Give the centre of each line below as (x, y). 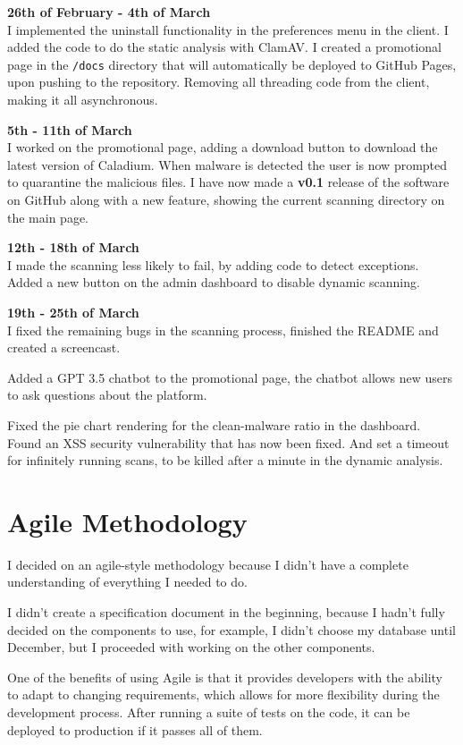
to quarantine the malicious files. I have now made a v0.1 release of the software (228, 182)
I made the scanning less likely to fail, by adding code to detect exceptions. (213, 264)
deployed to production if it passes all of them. (135, 729)
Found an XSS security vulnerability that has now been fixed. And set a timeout (228, 442)
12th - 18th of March (73, 247)
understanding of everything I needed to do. (127, 582)
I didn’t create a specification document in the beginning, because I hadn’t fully (226, 612)
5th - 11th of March (70, 129)
